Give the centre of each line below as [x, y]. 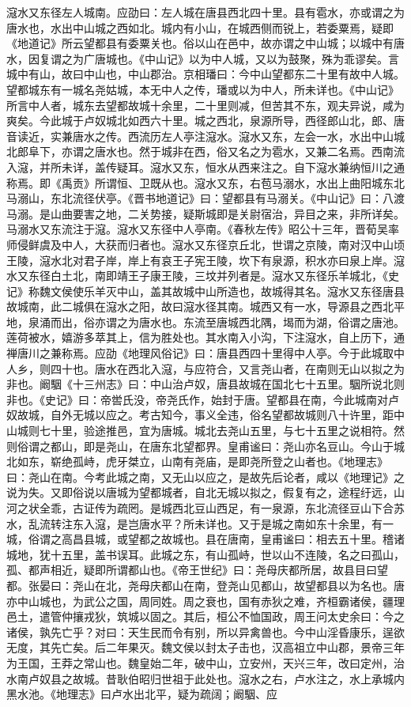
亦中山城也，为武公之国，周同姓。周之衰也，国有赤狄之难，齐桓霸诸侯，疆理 [205, 601]
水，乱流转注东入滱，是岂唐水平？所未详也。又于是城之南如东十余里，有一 [200, 523]
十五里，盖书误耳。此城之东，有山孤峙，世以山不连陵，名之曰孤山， [227, 554]
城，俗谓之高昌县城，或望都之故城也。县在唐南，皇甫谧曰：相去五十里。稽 [200, 539]
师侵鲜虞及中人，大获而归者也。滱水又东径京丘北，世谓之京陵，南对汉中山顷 [205, 244]
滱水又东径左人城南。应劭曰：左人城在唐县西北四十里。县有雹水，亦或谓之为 [205, 12]
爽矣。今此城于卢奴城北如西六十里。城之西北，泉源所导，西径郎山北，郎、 [200, 121]
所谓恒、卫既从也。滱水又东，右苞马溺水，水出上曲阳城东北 [249, 182]
